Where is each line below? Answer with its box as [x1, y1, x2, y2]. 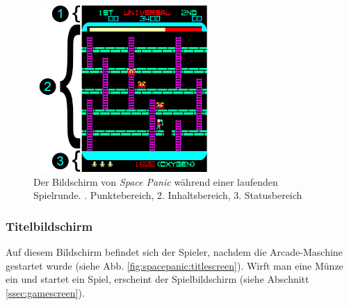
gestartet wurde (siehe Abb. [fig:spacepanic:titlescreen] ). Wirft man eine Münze [6, 258, 343, 272]
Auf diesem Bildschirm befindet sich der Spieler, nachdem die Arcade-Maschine [6, 245, 343, 259]
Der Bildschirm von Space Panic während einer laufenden [33, 174, 278, 189]
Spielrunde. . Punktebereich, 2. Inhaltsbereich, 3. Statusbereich [33, 188, 302, 202]
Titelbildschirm [6, 217, 93, 234]
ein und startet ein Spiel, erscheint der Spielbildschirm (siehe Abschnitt [6, 272, 309, 286]
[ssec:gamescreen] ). [6, 285, 85, 299]
